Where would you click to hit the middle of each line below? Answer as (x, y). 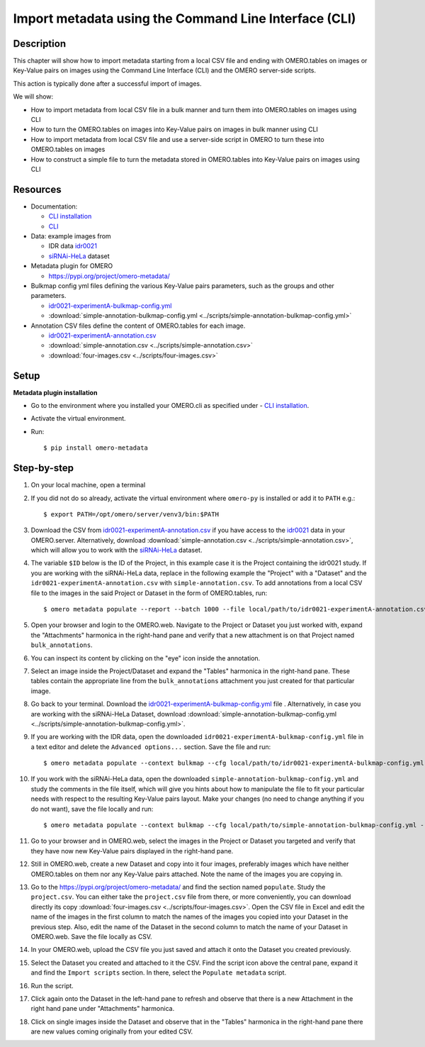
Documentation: (54, 206)
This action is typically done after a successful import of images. (107, 83)
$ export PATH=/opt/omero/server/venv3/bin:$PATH (131, 514)
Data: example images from (71, 236)
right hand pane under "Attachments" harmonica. (103, 1009)
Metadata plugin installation (55, 392)
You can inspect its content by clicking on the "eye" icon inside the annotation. (146, 658)
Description (40, 44)
